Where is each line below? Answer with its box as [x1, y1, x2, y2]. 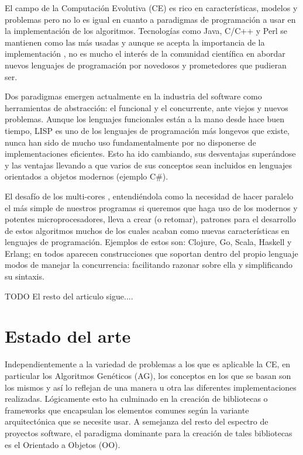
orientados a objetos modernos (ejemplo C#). [5, 170, 168, 182]
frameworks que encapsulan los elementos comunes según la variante [5, 404, 249, 416]
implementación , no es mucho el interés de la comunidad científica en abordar [5, 47, 285, 60]
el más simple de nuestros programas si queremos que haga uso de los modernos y [5, 201, 298, 213]
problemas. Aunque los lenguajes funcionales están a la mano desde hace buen [5, 113, 285, 125]
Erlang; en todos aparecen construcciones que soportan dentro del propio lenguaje [5, 247, 298, 259]
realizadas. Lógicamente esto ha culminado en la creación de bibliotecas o [5, 392, 268, 405]
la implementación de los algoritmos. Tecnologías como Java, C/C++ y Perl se [5, 25, 287, 37]
